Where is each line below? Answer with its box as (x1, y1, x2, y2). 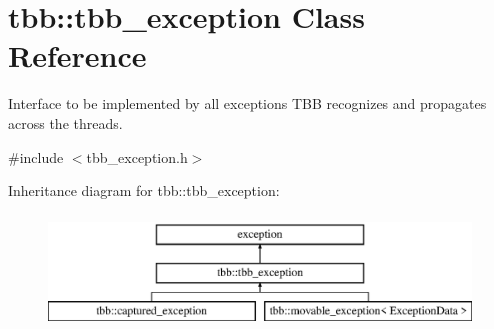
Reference (8, 35, 147, 76)
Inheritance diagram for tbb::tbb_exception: (8, 180, 280, 201)
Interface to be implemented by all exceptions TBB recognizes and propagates (8, 93, 487, 114)
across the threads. (8, 112, 123, 133)
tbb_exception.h (86, 146, 188, 167)
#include (8, 146, 64, 167)
